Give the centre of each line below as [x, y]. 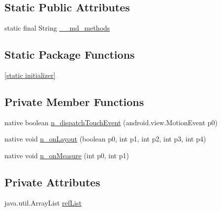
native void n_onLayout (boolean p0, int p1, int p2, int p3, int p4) [105, 139]
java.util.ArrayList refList [43, 202]
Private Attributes [52, 182]
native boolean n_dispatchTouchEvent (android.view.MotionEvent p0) [111, 122]
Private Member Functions [74, 101]
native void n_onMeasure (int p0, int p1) [67, 155]
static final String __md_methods [57, 28]
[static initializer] [30, 75]
